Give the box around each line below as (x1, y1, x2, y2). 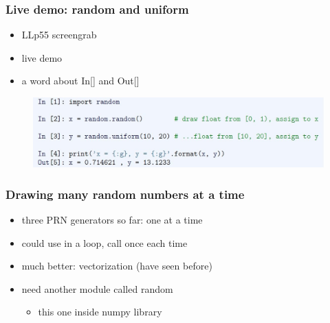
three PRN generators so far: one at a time (21, 213, 203, 227)
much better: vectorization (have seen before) (21, 259, 212, 273)
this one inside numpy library (38, 304, 162, 319)
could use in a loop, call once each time (21, 235, 188, 250)
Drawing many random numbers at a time (5, 185, 245, 202)
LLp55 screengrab (21, 27, 97, 42)
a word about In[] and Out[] (21, 73, 140, 88)
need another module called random (21, 281, 173, 296)
